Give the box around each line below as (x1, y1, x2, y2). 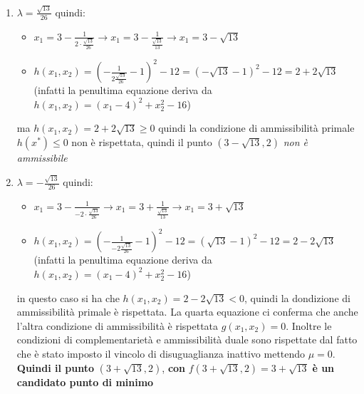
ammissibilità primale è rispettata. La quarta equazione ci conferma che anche (16, 304, 358, 319)
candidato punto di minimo (16, 374, 154, 389)
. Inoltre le (286, 318, 332, 333)
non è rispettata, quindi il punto (71, 134, 212, 149)
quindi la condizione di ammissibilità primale (158, 120, 355, 135)
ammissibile (16, 150, 68, 165)
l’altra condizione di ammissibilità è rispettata (16, 318, 219, 333)
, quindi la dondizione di (244, 290, 350, 305)
